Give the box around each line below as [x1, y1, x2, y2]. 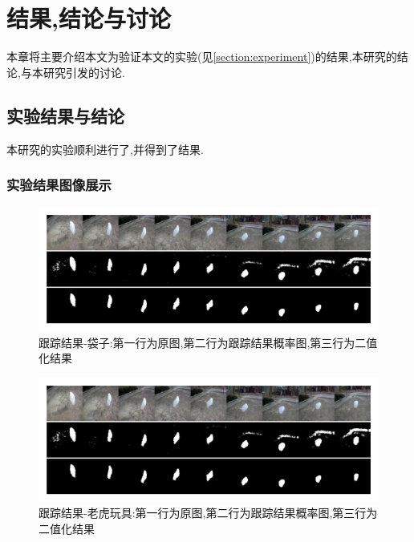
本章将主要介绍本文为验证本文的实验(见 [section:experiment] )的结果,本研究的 [6, 48, 397, 65]
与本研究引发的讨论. [20, 63, 125, 80]
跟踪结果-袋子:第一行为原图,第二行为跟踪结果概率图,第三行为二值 [39, 334, 378, 350]
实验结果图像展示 [6, 175, 112, 195]
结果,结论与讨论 [6, 2, 171, 34]
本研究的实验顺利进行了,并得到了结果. [6, 140, 204, 157]
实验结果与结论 [6, 103, 124, 127]
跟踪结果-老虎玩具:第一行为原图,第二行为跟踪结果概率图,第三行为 [39, 504, 378, 521]
